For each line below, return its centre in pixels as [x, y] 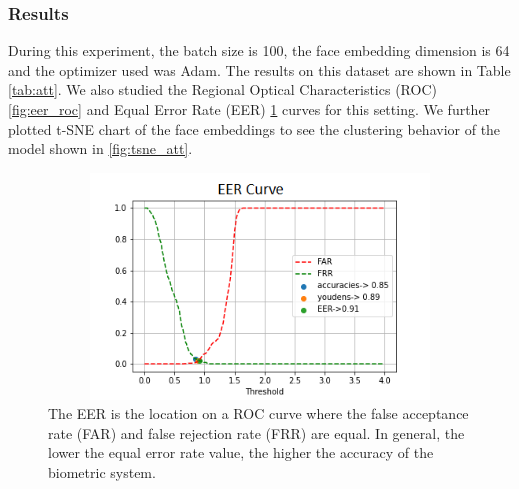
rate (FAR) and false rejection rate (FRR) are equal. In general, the [256, 432]
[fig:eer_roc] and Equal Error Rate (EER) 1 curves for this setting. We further [249, 109]
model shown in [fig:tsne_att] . [100, 148]
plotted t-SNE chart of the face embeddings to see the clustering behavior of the [254, 128]
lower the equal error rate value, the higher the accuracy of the [241, 452]
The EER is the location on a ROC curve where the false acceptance [258, 413]
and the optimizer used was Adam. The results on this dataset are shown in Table [259, 69]
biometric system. [102, 471]
